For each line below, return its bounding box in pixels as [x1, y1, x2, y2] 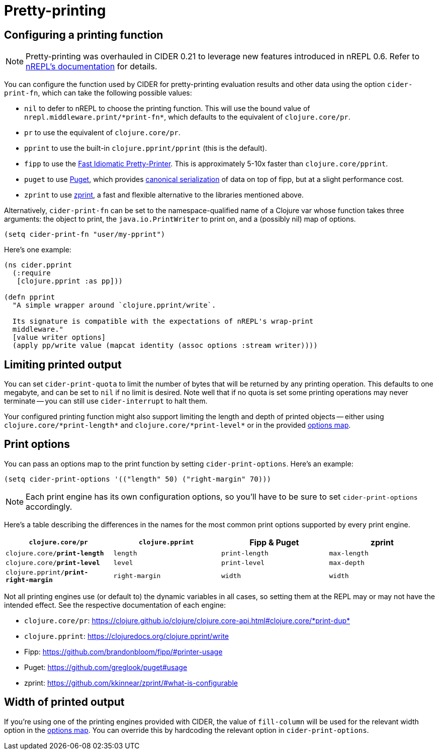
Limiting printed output [4, 358, 122, 371]
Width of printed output [4, 696, 125, 709]
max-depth [329, 558, 365, 567]
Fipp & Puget [249, 537, 299, 547]
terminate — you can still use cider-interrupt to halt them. [4, 397, 208, 406]
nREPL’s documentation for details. [26, 61, 157, 72]
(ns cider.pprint [4, 261, 72, 269]
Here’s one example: [4, 245, 71, 254]
